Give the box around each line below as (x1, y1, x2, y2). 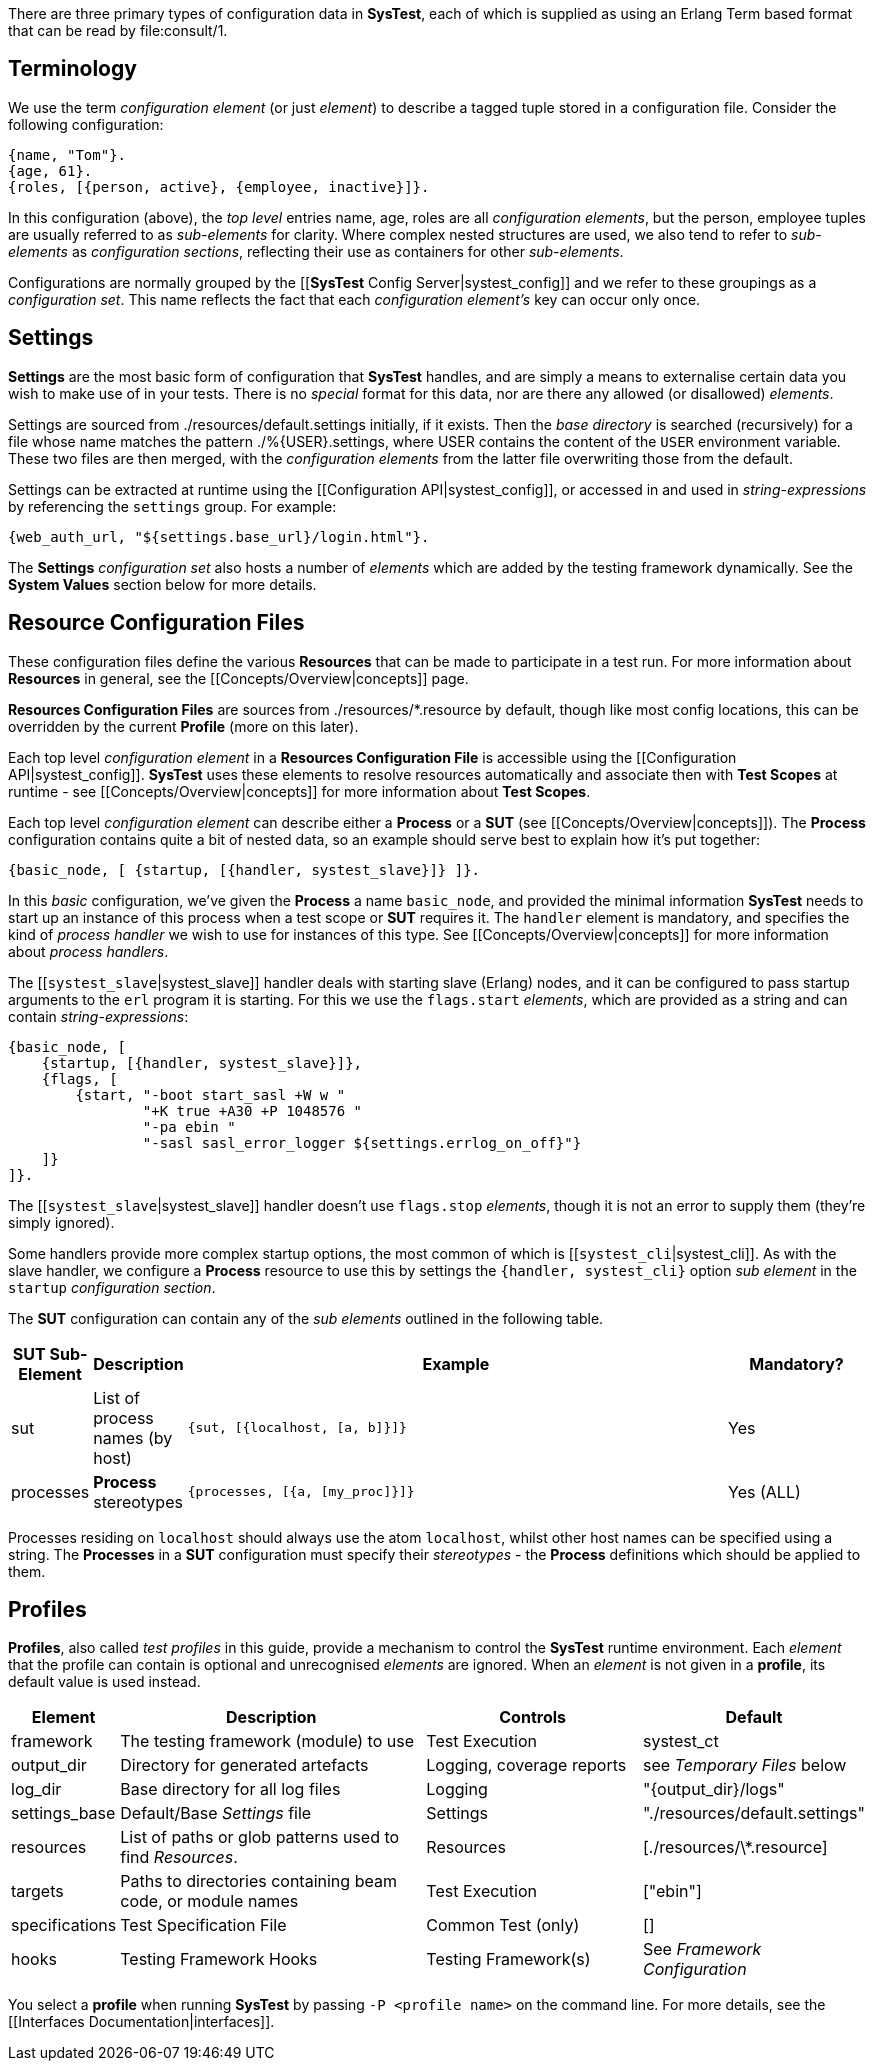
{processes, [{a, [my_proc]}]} (187, 1484, 415, 1500)
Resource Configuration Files (8, 610, 305, 636)
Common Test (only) (426, 1915, 580, 1936)
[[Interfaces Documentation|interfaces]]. (8, 2013, 275, 2031)
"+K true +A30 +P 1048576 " (142, 1102, 363, 1119)
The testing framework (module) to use (120, 1731, 415, 1752)
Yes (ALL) (728, 1481, 801, 1502)
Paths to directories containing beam (120, 1871, 397, 1892)
